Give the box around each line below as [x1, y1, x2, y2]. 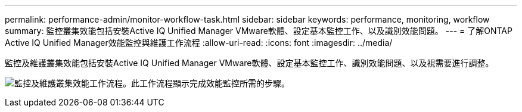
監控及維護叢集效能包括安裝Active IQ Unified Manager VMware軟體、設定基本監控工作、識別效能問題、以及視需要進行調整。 [5, 58, 494, 68]
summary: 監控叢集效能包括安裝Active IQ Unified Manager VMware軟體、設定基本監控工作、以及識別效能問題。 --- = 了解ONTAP [5, 26, 512, 36]
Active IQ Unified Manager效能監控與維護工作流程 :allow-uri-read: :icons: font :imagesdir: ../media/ [5, 38, 393, 48]
